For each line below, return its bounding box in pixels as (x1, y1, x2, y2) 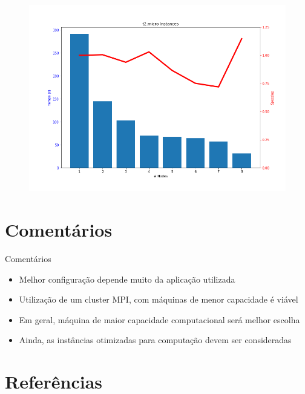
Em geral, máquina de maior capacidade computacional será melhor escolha (19, 313, 300, 326)
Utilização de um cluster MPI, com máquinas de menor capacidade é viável (19, 293, 298, 306)
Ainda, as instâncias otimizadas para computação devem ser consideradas (19, 333, 292, 346)
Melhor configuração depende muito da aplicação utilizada (19, 272, 235, 285)
